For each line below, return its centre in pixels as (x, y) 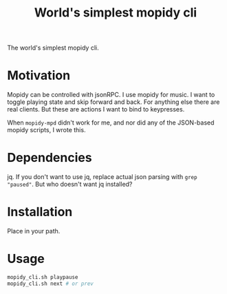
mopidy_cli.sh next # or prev (51, 284)
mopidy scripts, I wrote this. (46, 130)
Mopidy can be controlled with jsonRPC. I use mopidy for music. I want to (111, 95)
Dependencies (50, 158)
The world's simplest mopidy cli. (53, 48)
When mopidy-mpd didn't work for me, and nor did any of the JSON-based (111, 123)
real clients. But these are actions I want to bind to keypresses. (96, 109)
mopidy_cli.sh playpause (43, 277)
